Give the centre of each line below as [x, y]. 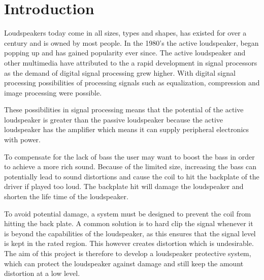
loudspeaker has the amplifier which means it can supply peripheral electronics [127, 129]
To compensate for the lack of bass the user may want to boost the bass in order [129, 156]
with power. [22, 139]
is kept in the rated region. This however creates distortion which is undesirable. [129, 243]
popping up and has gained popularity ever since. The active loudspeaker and [125, 53]
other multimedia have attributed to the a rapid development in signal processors [131, 62]
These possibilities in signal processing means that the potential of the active [124, 110]
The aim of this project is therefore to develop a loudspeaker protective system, [128, 253]
